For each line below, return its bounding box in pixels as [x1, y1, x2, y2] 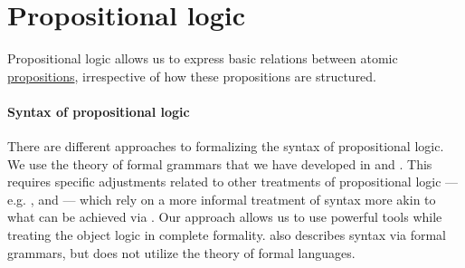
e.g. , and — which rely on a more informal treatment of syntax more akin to [7, 189, 436, 208]
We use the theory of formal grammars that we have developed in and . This [7, 154, 432, 173]
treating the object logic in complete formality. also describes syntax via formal [7, 225, 447, 244]
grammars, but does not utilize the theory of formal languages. [7, 243, 356, 262]
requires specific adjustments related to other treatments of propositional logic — [7, 172, 459, 191]
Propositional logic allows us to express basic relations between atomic [7, 49, 398, 68]
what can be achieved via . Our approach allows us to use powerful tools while [7, 207, 442, 226]
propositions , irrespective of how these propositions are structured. [7, 66, 377, 85]
